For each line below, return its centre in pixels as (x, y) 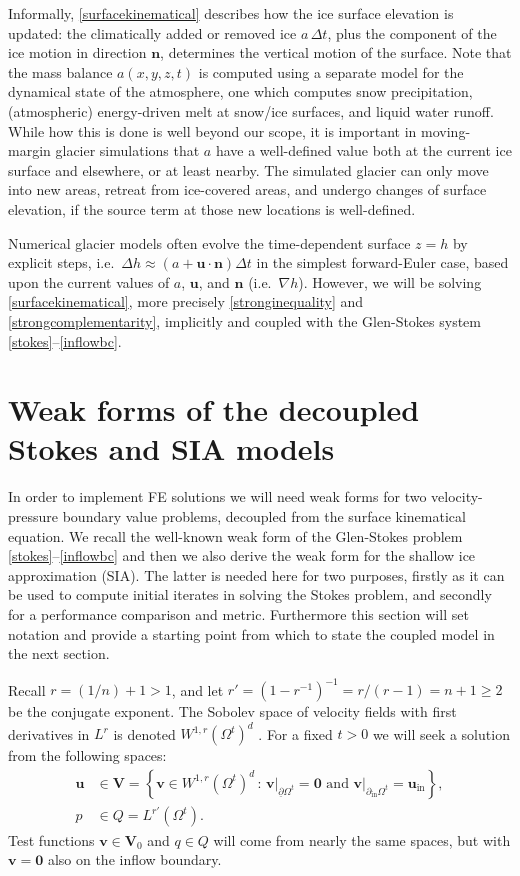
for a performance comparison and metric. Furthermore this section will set (238, 613)
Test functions (51, 839)
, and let (197, 689)
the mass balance (60, 71)
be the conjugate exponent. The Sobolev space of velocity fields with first (232, 711)
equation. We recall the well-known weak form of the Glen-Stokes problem (235, 535)
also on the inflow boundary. (134, 859)
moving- (446, 130)
